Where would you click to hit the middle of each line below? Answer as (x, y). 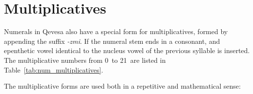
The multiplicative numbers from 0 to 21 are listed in (85, 60)
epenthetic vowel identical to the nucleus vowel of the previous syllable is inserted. (127, 50)
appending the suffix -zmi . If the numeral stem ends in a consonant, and (112, 41)
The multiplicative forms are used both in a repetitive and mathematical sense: (122, 86)
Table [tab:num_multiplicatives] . (54, 69)
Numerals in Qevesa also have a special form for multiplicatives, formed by (116, 31)
